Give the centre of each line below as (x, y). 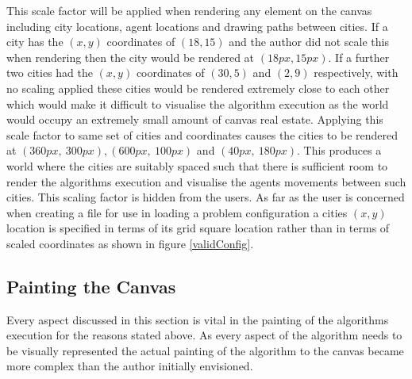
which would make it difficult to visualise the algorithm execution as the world (198, 103)
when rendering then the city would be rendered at (131, 57)
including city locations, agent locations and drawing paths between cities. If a (197, 26)
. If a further (359, 57)
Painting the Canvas (91, 286)
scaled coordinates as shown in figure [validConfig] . (130, 243)
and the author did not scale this (309, 42)
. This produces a (339, 150)
